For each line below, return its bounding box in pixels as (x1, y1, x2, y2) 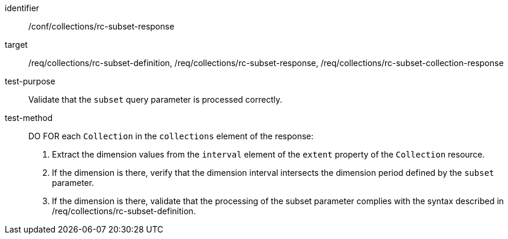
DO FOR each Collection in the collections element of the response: (28, 131, 314, 141)
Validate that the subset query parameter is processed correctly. (28, 94, 283, 104)
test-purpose (5, 76, 55, 86)
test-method (5, 113, 53, 123)
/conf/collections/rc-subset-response (28, 21, 175, 31)
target (5, 40, 28, 50)
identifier (5, 3, 40, 13)
